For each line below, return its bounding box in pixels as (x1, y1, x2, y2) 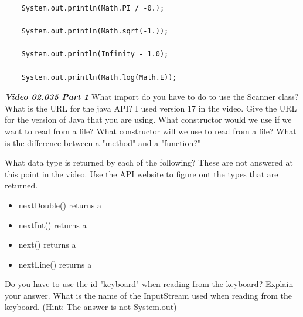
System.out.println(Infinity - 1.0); (21, 50, 169, 59)
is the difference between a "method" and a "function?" (5, 136, 201, 149)
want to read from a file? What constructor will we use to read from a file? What (5, 124, 297, 137)
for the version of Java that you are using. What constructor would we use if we (5, 113, 292, 126)
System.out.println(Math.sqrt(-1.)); (21, 27, 169, 36)
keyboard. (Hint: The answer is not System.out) (5, 301, 177, 313)
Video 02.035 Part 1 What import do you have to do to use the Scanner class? (5, 90, 299, 103)
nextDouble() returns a (18, 198, 101, 211)
